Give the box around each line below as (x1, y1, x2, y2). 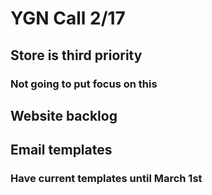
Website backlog (10, 107, 118, 124)
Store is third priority (10, 47, 143, 64)
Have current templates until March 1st (10, 172, 203, 186)
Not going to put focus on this (10, 77, 158, 91)
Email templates (10, 142, 113, 159)
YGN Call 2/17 (10, 7, 126, 30)
